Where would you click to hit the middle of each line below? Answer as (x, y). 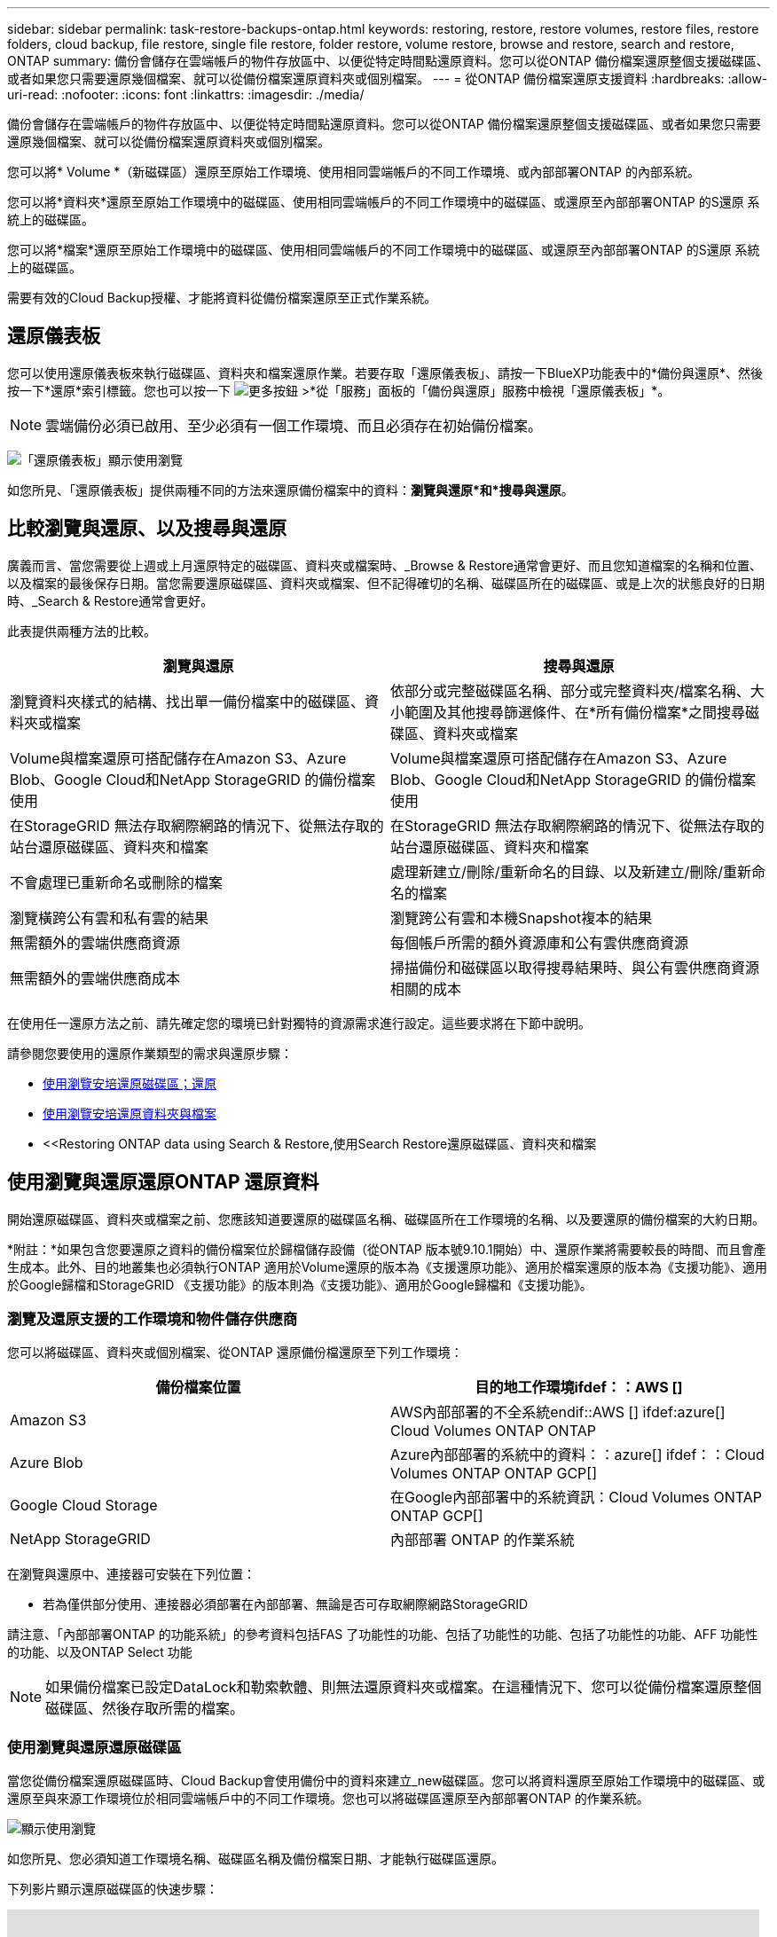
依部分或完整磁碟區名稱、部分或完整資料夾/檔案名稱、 (570, 690)
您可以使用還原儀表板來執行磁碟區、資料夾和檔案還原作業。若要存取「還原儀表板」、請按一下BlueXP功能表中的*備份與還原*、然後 (385, 372)
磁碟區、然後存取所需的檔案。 (145, 1709)
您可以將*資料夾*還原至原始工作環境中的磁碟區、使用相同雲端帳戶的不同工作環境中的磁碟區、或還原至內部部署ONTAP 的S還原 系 (384, 202)
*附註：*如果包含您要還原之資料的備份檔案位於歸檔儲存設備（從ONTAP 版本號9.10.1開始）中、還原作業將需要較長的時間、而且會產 (387, 1249)
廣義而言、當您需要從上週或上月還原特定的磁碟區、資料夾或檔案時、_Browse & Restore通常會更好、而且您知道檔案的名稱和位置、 (385, 565)
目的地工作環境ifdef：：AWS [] (579, 1388)
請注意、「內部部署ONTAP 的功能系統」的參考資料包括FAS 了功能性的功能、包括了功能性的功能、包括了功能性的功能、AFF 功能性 (383, 1635)
